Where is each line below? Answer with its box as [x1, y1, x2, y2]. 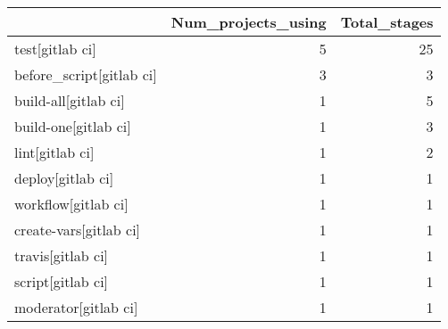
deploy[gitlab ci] [14, 168, 114, 188]
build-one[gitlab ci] [14, 116, 131, 136]
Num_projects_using [170, 12, 327, 32]
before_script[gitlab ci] [14, 64, 157, 85]
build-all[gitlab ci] [14, 90, 125, 111]
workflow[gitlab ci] [14, 193, 129, 214]
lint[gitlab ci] [14, 142, 95, 162]
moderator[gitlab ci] [14, 297, 138, 317]
